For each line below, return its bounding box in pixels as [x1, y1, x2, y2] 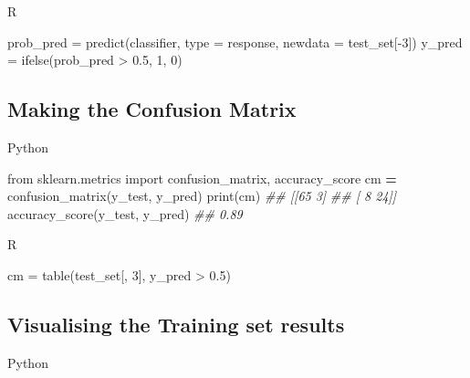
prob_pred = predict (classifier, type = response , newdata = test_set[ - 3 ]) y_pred [7, 32, 463, 51]
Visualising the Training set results [7, 310, 345, 338]
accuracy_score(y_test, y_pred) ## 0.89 [7, 204, 243, 223]
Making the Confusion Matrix [7, 95, 297, 123]
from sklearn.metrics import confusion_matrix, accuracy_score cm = [7, 168, 397, 187]
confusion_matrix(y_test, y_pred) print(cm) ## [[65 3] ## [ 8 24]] [7, 186, 397, 205]
